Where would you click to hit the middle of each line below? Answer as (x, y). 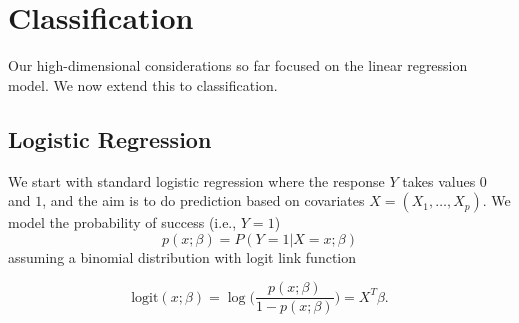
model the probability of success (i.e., (122, 222)
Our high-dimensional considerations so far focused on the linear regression (238, 65)
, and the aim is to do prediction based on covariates (203, 200)
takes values (439, 180)
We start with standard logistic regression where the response (196, 180)
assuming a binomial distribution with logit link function (182, 256)
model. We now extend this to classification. (143, 84)
